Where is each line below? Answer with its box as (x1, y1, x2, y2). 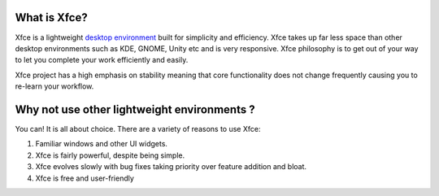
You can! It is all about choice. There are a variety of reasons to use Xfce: (15, 124, 261, 133)
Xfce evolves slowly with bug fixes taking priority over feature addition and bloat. (35, 162, 307, 172)
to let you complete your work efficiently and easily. (15, 55, 189, 65)
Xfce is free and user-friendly (35, 173, 134, 183)
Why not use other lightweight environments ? (15, 102, 255, 116)
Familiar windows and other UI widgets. (35, 139, 168, 149)
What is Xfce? (15, 11, 89, 24)
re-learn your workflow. (15, 81, 94, 91)
